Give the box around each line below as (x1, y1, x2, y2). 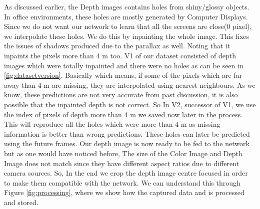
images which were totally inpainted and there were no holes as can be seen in (4, 60, 243, 70)
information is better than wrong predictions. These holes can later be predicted (4, 128, 250, 139)
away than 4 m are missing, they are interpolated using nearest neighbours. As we (4, 79, 255, 90)
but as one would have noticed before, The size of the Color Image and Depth (4, 148, 242, 158)
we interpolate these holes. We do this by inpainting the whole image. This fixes (4, 30, 249, 41)
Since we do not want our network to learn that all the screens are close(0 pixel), (4, 21, 252, 31)
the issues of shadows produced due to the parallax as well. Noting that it (4, 40, 230, 51)
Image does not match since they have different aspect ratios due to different (4, 158, 239, 168)
